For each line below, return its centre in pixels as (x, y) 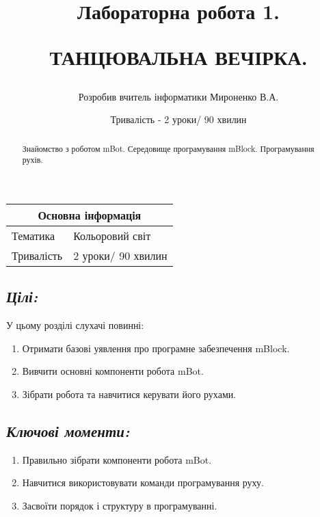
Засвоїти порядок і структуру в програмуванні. (120, 505)
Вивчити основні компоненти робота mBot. (113, 371)
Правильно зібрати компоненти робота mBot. (117, 459)
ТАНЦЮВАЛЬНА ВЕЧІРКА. (178, 57)
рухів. (32, 160)
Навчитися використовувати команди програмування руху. (143, 482)
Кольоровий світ (112, 235)
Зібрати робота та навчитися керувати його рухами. (129, 394)
